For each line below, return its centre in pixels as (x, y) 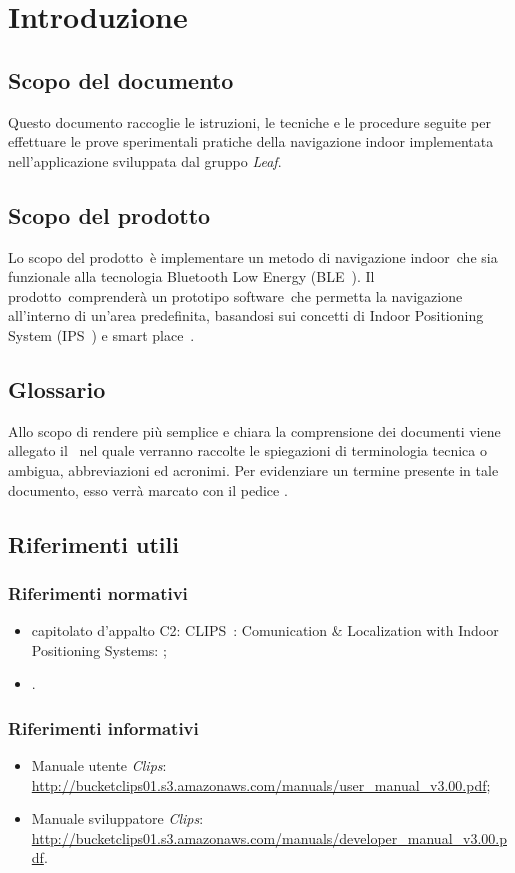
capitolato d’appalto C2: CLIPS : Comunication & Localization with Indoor (265, 630)
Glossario (57, 388)
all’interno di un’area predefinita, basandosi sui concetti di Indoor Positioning (246, 315)
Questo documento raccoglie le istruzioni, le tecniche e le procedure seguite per (249, 121)
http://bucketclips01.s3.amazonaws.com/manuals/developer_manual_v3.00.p (269, 837)
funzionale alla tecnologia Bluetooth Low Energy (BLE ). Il (191, 276)
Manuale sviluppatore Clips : (117, 818)
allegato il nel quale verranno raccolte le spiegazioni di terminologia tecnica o (247, 450)
